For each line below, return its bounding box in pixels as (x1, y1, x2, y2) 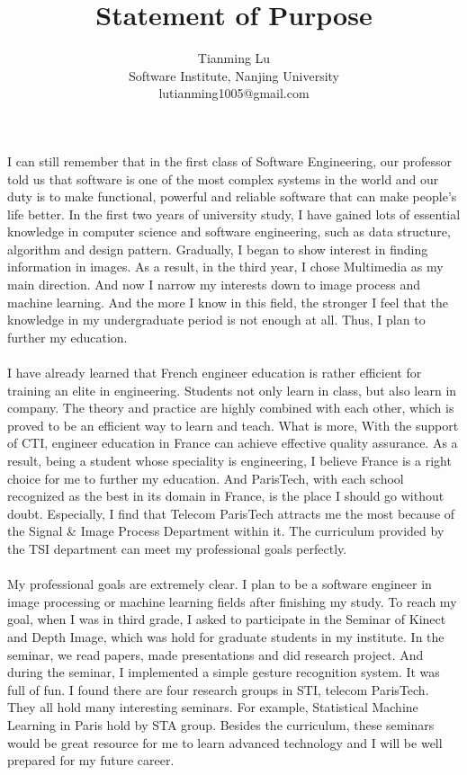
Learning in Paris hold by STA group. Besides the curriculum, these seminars (7, 715, 435, 734)
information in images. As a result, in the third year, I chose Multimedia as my (7, 257, 444, 276)
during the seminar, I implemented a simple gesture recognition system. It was (7, 663, 440, 681)
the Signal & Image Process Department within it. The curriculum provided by (7, 521, 445, 540)
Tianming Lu (197, 49, 271, 67)
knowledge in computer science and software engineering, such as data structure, (7, 222, 451, 241)
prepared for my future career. (7, 751, 175, 770)
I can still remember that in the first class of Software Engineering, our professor (7, 151, 453, 170)
